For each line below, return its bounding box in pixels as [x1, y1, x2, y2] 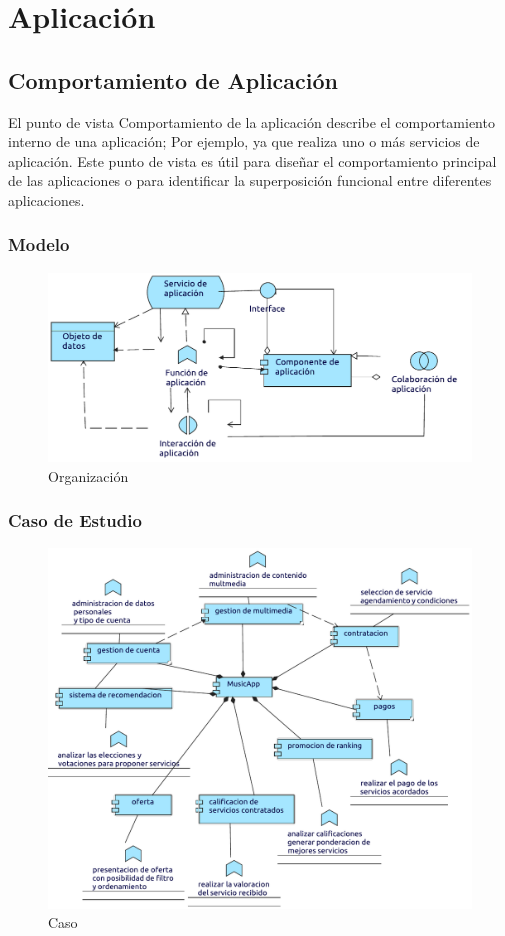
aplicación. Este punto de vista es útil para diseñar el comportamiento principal [8, 150, 497, 171]
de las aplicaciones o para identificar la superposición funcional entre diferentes [8, 170, 492, 191]
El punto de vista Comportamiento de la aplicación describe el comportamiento [8, 111, 495, 132]
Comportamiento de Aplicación [8, 64, 339, 95]
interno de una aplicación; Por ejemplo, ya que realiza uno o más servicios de [8, 131, 480, 152]
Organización [48, 465, 129, 486]
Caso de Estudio [8, 508, 142, 533]
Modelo [8, 232, 70, 257]
